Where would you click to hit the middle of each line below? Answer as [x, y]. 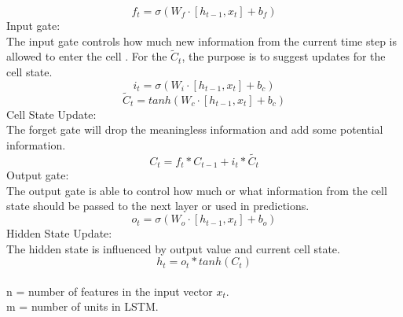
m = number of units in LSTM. [82, 306]
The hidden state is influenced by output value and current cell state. [173, 248]
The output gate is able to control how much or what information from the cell [197, 190]
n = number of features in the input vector [110, 291]
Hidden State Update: [59, 233]
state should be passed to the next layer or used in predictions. [158, 206]
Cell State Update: [51, 114]
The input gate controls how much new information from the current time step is [202, 41]
